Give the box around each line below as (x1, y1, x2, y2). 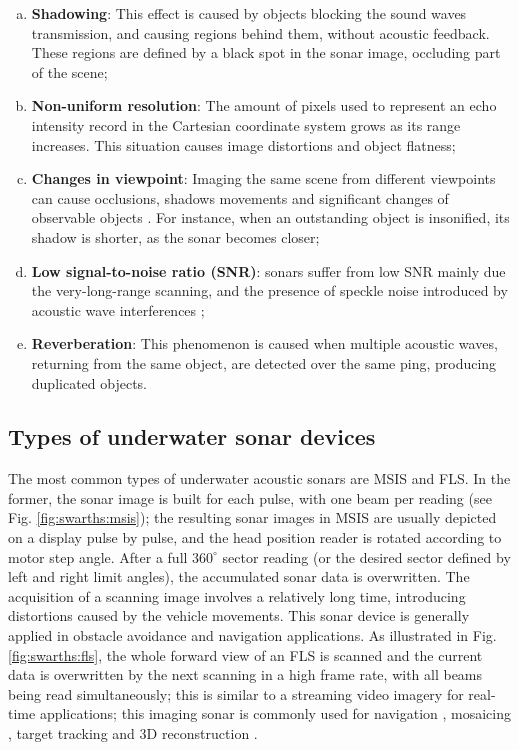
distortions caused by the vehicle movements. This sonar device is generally (8, 605, 470, 626)
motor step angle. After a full (8, 546, 188, 567)
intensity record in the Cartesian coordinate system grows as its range (31, 114, 461, 135)
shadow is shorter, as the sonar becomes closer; (31, 226, 320, 247)
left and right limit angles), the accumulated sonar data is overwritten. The (8, 566, 470, 587)
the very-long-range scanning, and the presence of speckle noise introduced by (31, 280, 508, 301)
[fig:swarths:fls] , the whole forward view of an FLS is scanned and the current (8, 644, 483, 665)
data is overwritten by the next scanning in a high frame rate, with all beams (8, 664, 483, 685)
